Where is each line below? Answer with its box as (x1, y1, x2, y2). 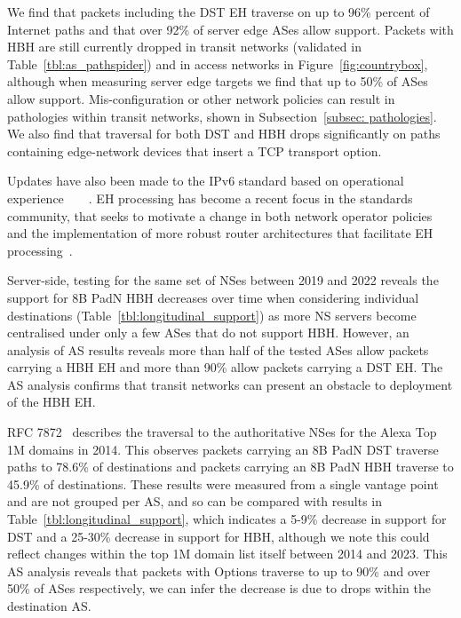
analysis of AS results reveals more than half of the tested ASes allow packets (7, 340, 429, 359)
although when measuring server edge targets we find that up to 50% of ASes (7, 72, 428, 91)
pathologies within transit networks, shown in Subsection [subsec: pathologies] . (7, 107, 437, 125)
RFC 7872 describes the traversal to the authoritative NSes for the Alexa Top (7, 423, 437, 441)
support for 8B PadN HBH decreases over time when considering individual (7, 288, 419, 306)
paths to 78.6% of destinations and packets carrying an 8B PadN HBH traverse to (7, 457, 454, 476)
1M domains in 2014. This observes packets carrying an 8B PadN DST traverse (7, 440, 439, 458)
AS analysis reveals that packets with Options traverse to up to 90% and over (7, 561, 431, 580)
